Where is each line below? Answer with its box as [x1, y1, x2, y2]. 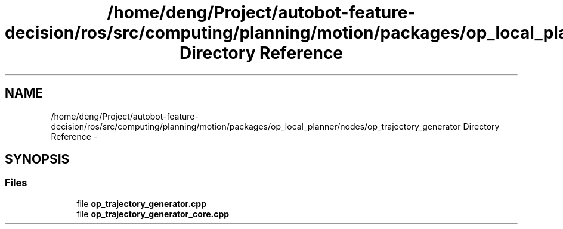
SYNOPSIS [5, 152, 70, 167]
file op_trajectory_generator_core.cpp [76, 208, 230, 219]
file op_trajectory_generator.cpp [76, 198, 206, 209]
